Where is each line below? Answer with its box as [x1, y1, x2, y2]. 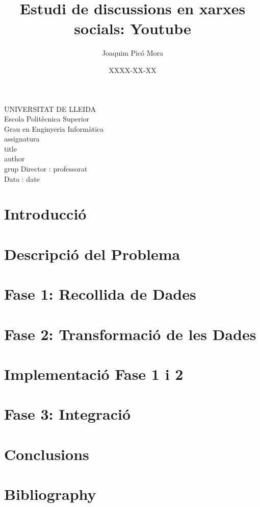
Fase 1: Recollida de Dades [4, 283, 196, 304]
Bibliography [4, 484, 96, 504]
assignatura [4, 133, 40, 144]
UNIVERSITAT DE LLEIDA [4, 103, 96, 114]
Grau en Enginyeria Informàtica [4, 123, 104, 134]
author [4, 153, 25, 164]
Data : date [4, 173, 40, 184]
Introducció [4, 203, 87, 224]
